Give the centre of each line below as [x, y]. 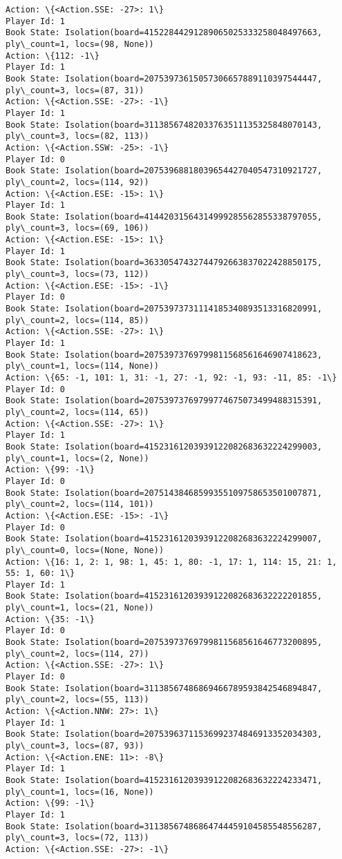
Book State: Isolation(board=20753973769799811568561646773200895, [164, 643]
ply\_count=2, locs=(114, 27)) [77, 654]
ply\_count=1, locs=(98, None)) [80, 44]
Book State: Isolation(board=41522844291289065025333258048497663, [164, 33]
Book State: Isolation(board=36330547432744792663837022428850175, [164, 263]
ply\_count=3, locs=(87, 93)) [75, 746]
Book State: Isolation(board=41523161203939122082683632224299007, [164, 539]
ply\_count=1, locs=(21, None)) [80, 608]
